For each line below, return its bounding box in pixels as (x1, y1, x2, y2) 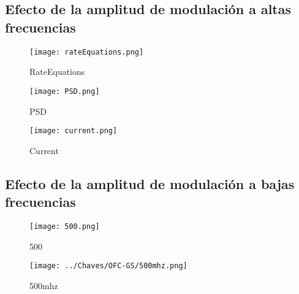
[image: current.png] (29, 126, 118, 136)
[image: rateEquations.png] (29, 47, 144, 56)
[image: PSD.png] (29, 87, 100, 96)
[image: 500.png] (29, 222, 100, 231)
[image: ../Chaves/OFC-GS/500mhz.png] (29, 261, 187, 271)
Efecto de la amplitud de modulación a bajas (5, 174, 295, 193)
